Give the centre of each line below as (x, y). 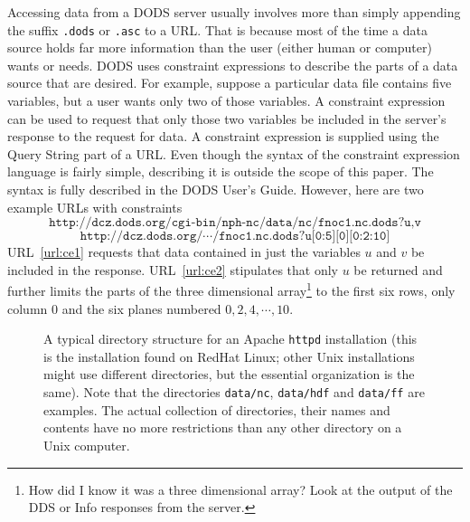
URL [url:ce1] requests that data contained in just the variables (184, 252)
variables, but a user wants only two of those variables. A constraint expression (226, 101)
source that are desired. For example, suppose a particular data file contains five (230, 83)
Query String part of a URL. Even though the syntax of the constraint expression (234, 153)
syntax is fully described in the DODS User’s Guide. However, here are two (216, 189)
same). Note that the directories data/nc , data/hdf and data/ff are (234, 392)
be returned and (398, 269)
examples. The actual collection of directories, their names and (217, 409)
